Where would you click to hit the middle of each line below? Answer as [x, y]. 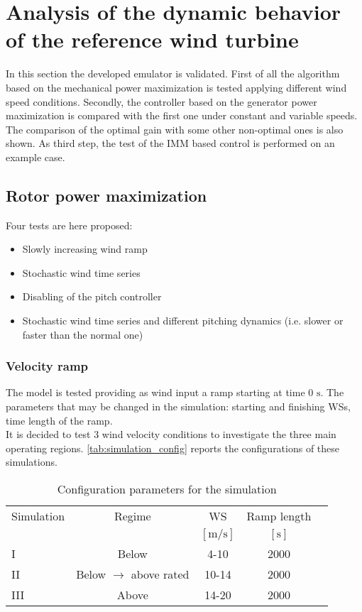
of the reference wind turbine [152, 39]
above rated [160, 574]
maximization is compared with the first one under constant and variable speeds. [182, 115]
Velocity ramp [47, 366]
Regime [132, 516]
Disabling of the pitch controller [92, 296]
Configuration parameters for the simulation [167, 489]
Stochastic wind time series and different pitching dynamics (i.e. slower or [183, 321]
